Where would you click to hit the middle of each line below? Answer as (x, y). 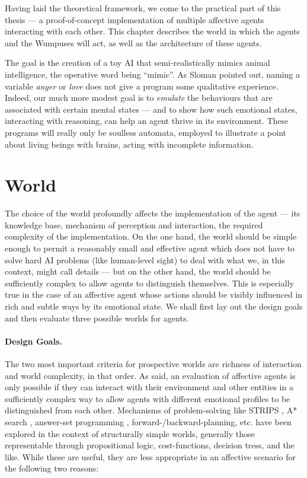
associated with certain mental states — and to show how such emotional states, (151, 109)
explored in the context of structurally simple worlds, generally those (130, 433)
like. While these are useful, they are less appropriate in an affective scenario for (150, 456)
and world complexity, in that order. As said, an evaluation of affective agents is (150, 375)
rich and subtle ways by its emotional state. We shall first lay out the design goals (154, 306)
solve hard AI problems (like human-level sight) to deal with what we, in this (145, 259)
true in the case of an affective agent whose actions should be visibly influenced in (154, 294)
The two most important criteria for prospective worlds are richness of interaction (153, 363)
